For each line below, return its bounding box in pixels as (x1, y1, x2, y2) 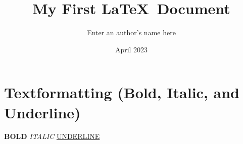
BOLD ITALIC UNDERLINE (4, 131, 100, 141)
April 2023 (115, 44, 148, 54)
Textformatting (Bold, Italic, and (4, 82, 239, 103)
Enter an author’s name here (87, 27, 176, 38)
